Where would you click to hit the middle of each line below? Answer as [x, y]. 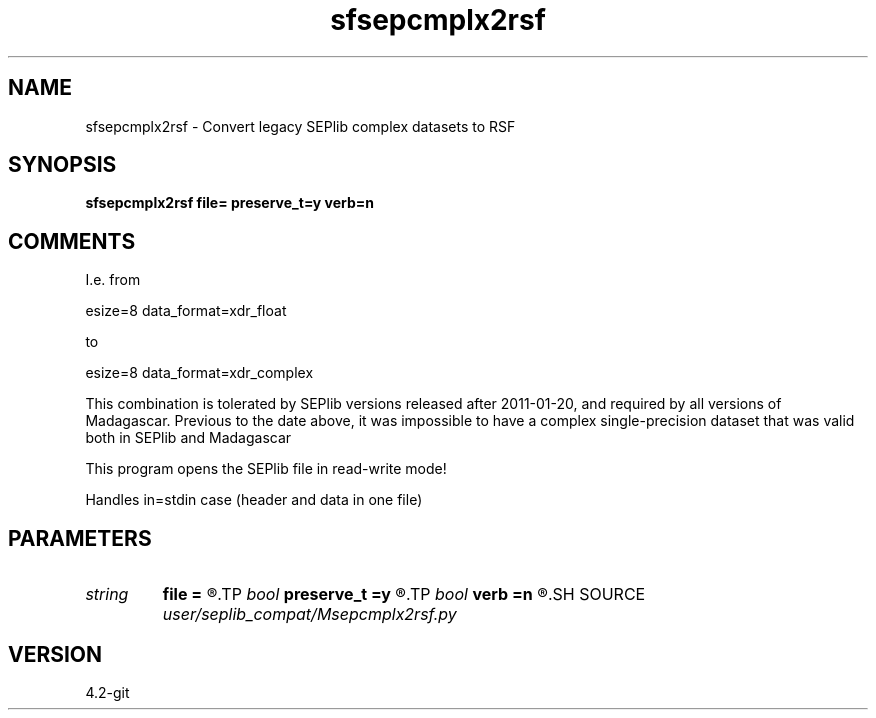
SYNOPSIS [62, 165]
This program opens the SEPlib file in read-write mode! [266, 469]
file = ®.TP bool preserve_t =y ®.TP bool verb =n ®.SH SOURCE [404, 594]
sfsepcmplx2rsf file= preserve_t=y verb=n [230, 203]
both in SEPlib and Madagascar [188, 438]
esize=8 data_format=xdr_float [186, 311]
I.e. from [113, 280]
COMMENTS [72, 241]
